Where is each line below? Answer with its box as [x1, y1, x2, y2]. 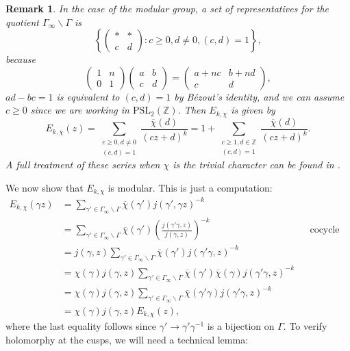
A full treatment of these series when [5, 157, 160, 172]
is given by [231, 103, 275, 117]
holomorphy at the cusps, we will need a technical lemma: [5, 332, 249, 346]
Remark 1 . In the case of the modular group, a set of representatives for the [5, 1, 329, 15]
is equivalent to [56, 89, 120, 103]
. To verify [283, 319, 327, 333]
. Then [177, 103, 206, 117]
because [5, 52, 36, 66]
